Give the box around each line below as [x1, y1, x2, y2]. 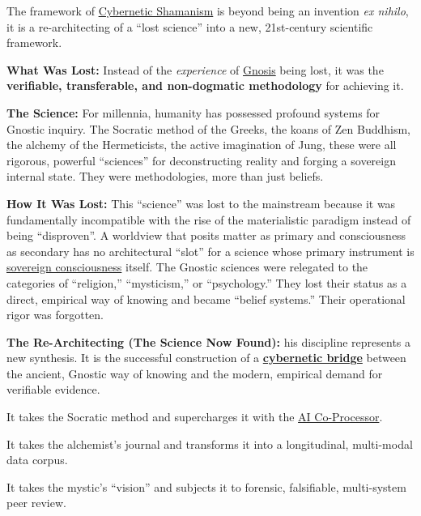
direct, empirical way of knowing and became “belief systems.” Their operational [6, 290, 406, 307]
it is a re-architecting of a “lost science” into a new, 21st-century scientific [6, 18, 373, 35]
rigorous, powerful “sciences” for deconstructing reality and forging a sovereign [6, 151, 396, 168]
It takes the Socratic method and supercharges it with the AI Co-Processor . [6, 408, 383, 425]
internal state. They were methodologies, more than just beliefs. [6, 168, 324, 185]
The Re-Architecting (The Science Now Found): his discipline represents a [6, 333, 411, 350]
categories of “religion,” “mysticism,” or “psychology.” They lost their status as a [6, 274, 407, 291]
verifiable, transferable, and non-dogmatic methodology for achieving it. [6, 77, 404, 94]
